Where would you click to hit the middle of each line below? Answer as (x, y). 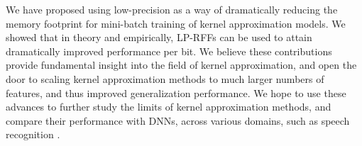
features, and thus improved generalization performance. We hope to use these (176, 92)
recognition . (33, 134)
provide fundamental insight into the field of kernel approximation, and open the (181, 65)
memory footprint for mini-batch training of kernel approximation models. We (176, 23)
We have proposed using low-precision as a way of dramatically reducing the (172, 9)
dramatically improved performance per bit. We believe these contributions (169, 51)
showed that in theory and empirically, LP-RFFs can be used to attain (159, 37)
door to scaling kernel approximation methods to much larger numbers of (165, 78)
